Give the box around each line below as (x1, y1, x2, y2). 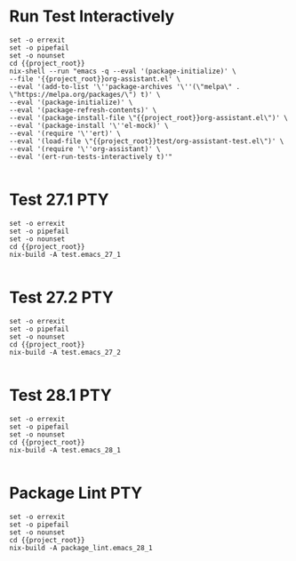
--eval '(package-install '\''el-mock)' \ (9, 121, 169, 130)
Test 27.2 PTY (9, 287, 114, 308)
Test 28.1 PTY (9, 385, 113, 405)
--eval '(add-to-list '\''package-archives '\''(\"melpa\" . (9, 82, 241, 91)
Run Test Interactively (9, 6, 175, 27)
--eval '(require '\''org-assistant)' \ (9, 144, 162, 153)
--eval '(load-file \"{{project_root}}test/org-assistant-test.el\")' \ (9, 136, 284, 146)
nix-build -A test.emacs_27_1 (9, 250, 122, 259)
